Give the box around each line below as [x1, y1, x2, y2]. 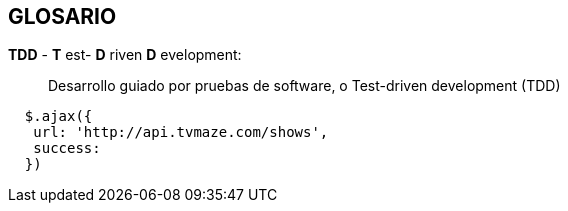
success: [33, 140, 101, 157]
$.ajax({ [24, 108, 93, 125]
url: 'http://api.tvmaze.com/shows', [33, 124, 329, 141]
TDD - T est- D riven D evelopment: [8, 46, 242, 64]
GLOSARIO [8, 4, 117, 29]
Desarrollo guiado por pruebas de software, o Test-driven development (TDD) [48, 77, 561, 95]
